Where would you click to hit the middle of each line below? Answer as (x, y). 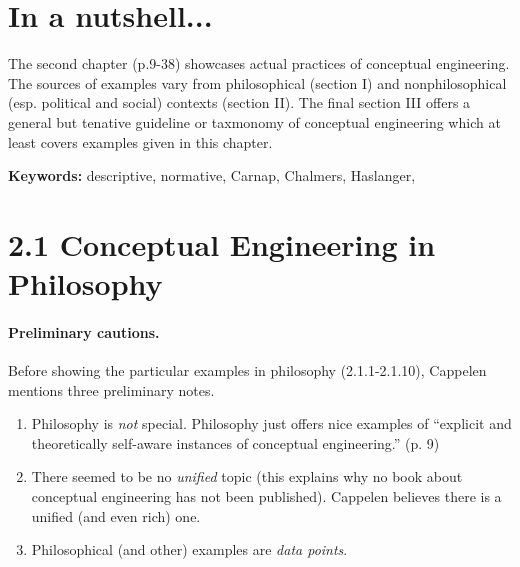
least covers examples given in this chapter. (140, 141)
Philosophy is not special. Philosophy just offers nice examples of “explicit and (271, 423)
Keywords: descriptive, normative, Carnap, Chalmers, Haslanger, (212, 175)
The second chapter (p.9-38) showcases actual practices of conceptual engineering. (259, 63)
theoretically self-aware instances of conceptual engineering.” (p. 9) (235, 442)
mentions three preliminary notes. (111, 389)
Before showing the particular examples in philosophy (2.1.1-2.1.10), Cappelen (247, 370)
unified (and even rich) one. (116, 515)
